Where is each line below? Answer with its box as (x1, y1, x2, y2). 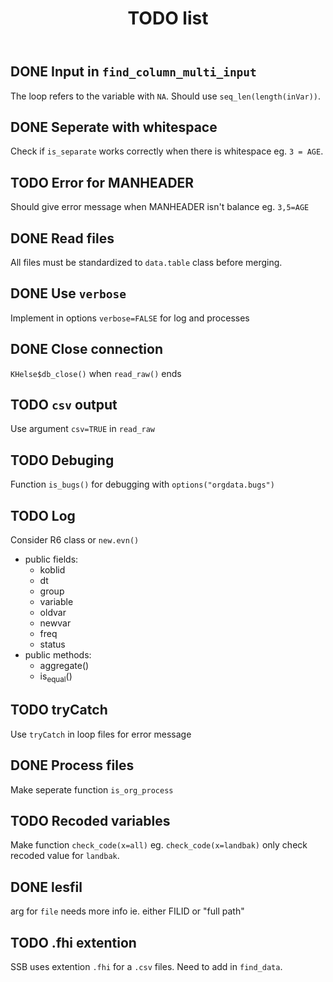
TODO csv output (10, 397, 118, 414)
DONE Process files (10, 757, 135, 774)
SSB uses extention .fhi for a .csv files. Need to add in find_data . (10, 960, 283, 972)
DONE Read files (10, 230, 115, 247)
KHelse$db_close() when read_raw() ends (10, 367, 182, 379)
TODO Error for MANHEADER (10, 174, 195, 191)
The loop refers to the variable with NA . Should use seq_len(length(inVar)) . (10, 90, 322, 102)
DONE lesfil (10, 878, 83, 896)
